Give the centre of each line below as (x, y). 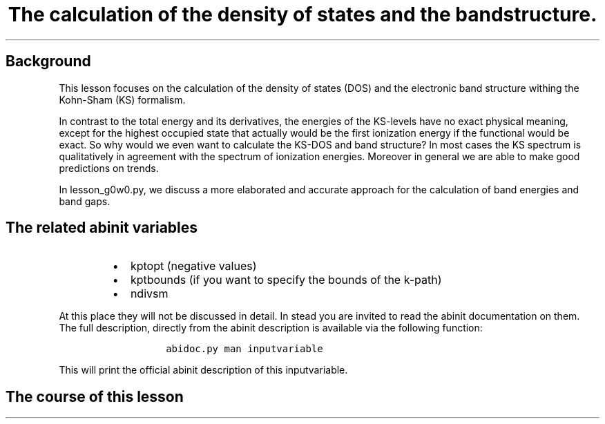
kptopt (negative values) (193, 266)
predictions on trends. (109, 168)
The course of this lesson (95, 396)
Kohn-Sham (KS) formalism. (122, 99)
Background (48, 61)
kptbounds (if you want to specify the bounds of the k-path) (286, 280)
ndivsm (149, 294)
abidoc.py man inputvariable (244, 349)
